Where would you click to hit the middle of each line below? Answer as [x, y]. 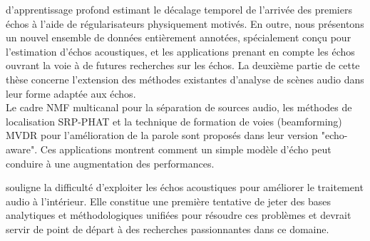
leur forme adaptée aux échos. [71, 93]
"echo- [334, 135]
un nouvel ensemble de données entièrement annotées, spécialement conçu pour [179, 37]
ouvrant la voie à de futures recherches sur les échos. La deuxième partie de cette [183, 65]
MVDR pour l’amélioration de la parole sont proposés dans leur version [162, 135]
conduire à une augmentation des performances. [110, 163]
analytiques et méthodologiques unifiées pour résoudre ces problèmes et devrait [179, 215]
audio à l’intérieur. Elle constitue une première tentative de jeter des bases [169, 201]
